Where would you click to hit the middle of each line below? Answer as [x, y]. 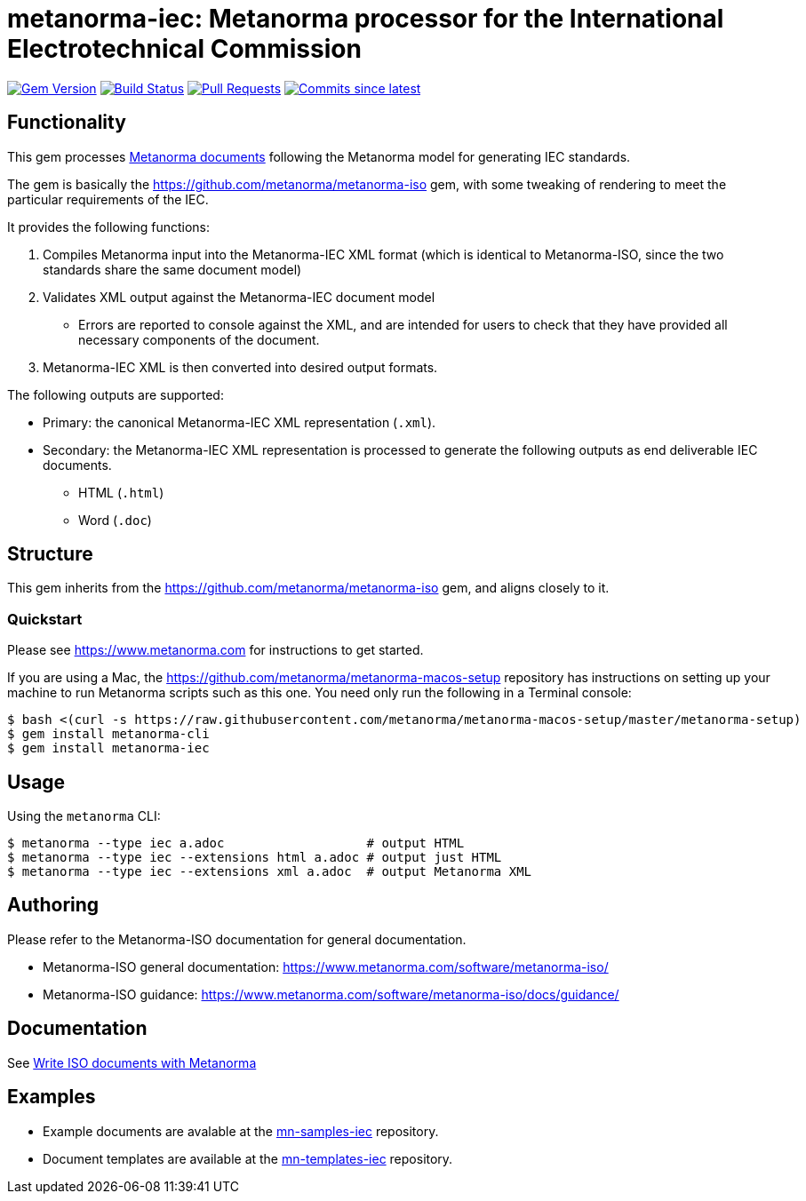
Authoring [53, 905]
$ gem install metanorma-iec [108, 748]
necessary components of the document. [199, 339]
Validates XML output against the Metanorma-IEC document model [239, 297]
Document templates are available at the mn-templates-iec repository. [248, 1158]
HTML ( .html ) [121, 492]
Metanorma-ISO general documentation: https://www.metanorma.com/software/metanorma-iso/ [326, 966]
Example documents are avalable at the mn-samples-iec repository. [241, 1131]
